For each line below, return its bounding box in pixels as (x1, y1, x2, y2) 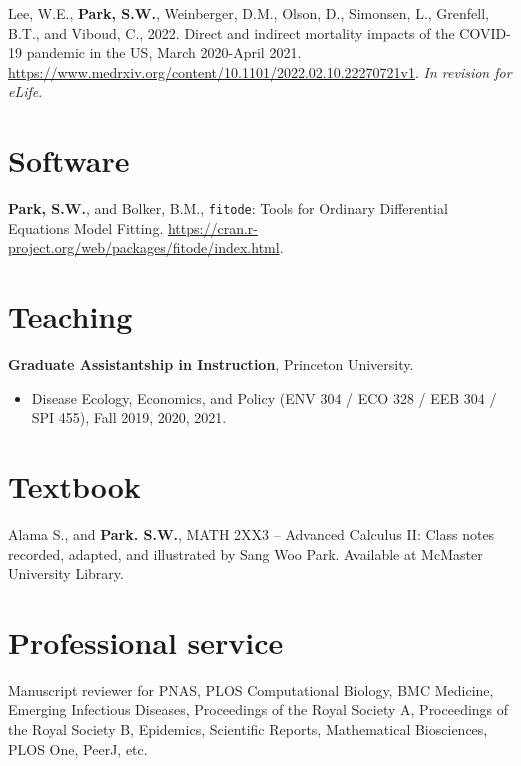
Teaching (8, 296, 133, 337)
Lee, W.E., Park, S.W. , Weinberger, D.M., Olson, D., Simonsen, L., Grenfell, (8, 3, 489, 23)
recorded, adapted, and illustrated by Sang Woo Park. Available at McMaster (8, 543, 483, 564)
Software (8, 140, 130, 181)
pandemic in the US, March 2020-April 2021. (26, 42, 302, 63)
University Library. (8, 563, 124, 584)
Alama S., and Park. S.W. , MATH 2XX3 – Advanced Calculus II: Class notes (8, 523, 495, 544)
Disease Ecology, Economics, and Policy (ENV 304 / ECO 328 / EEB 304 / (31, 387, 497, 408)
